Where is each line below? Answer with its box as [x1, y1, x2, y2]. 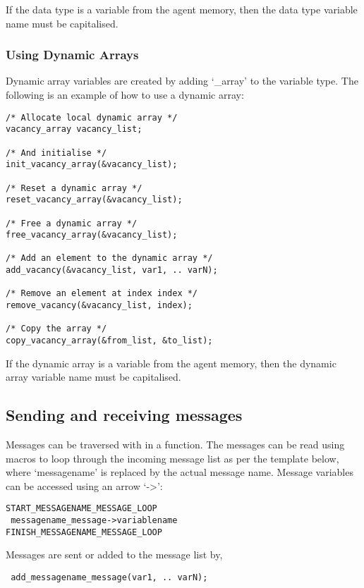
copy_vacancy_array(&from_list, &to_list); [6, 336, 213, 346]
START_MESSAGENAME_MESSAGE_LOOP [6, 503, 157, 514]
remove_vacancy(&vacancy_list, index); [6, 300, 193, 311]
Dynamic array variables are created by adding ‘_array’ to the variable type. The [6, 73, 358, 88]
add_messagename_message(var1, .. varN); [11, 572, 208, 583]
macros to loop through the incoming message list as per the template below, [6, 451, 339, 465]
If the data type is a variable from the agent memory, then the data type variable [6, 2, 358, 16]
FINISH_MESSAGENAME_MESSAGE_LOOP [6, 527, 162, 537]
